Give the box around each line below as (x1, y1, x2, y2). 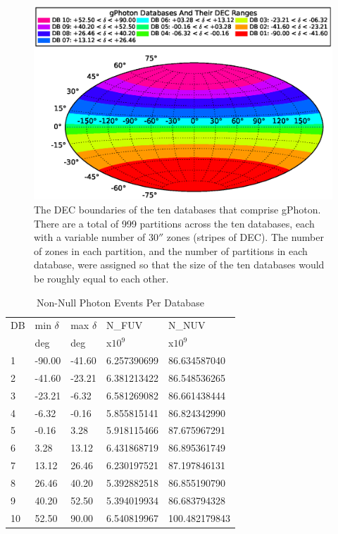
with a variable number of (34, 230, 146, 244)
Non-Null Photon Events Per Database (37, 294, 204, 309)
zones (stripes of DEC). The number (166, 230, 324, 244)
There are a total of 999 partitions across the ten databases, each (34, 216, 315, 230)
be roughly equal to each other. (34, 271, 169, 285)
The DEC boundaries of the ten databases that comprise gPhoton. (34, 201, 321, 216)
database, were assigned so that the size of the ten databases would (34, 257, 325, 272)
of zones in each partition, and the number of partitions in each (34, 243, 308, 258)
